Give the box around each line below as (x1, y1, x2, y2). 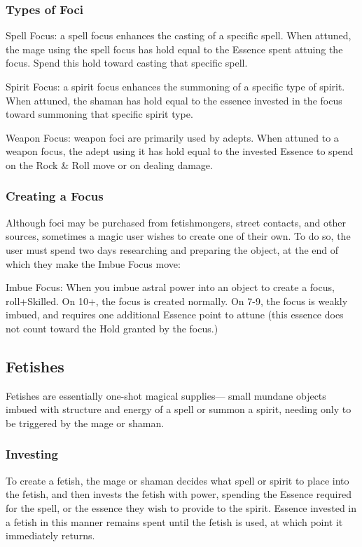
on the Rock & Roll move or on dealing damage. (6, 157, 213, 172)
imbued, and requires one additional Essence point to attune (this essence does (6, 307, 344, 322)
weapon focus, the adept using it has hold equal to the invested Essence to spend (6, 144, 354, 158)
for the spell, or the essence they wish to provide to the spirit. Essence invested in (6, 500, 357, 515)
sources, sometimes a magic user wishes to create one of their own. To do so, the (6, 229, 351, 243)
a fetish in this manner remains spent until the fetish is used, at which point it (6, 514, 343, 529)
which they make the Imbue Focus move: (6, 256, 181, 271)
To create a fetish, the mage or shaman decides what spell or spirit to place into (6, 473, 349, 487)
